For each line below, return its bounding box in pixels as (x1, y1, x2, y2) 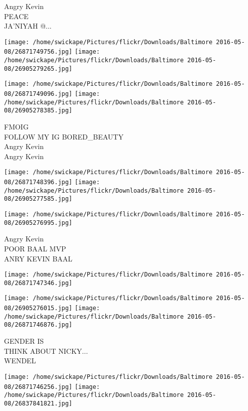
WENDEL (4, 355, 36, 366)
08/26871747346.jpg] (4, 279, 73, 287)
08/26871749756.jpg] (4, 48, 73, 56)
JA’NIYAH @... (4, 21, 52, 31)
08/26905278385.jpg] (4, 107, 73, 114)
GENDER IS (4, 336, 44, 346)
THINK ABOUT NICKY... (4, 345, 88, 356)
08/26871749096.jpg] (4, 90, 73, 98)
